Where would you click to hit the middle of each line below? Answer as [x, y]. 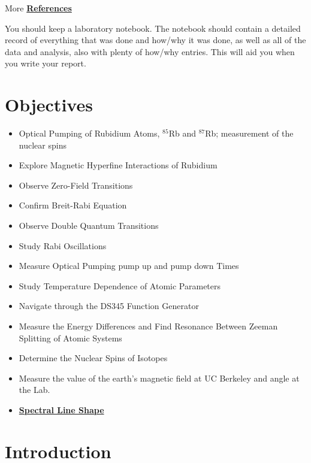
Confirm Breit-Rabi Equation [73, 205]
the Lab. [34, 390]
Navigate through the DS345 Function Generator [109, 306]
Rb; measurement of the [249, 133]
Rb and [182, 133]
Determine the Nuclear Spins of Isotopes [93, 358]
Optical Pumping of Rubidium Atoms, [89, 133]
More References [38, 8]
